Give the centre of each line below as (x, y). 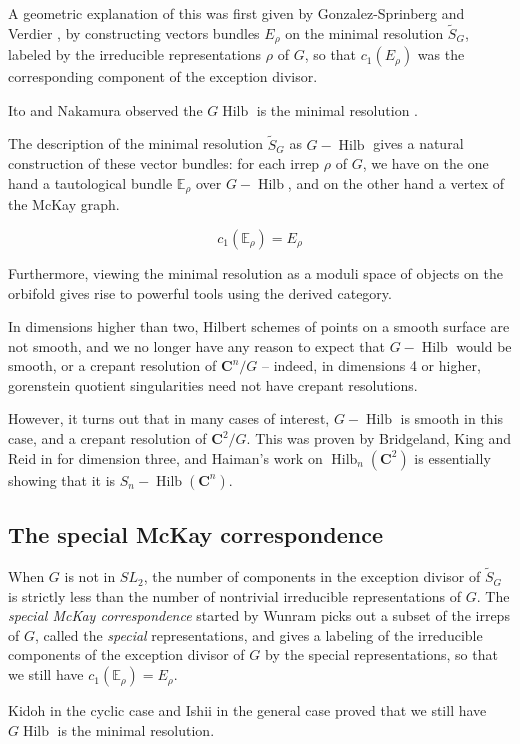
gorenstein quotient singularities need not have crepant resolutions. (213, 384)
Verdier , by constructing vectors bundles (134, 32)
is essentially (452, 457)
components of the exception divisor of (126, 654)
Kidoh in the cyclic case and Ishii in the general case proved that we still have (247, 710)
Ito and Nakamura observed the (105, 109)
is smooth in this (452, 418)
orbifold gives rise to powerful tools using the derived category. (200, 292)
